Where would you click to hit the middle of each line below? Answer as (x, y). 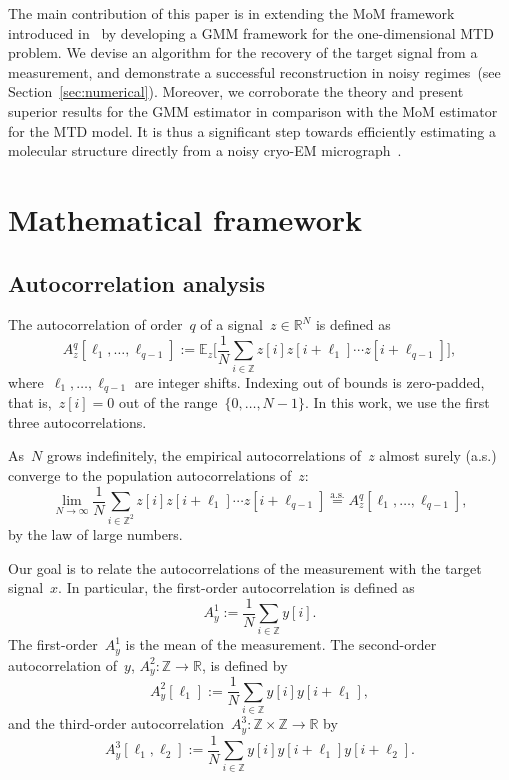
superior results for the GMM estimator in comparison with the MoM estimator (253, 110)
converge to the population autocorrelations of (150, 474)
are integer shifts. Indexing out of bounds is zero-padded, (309, 381)
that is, (30, 402)
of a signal (232, 324)
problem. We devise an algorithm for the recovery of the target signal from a (243, 52)
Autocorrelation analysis (137, 282)
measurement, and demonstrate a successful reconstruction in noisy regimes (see (254, 71)
